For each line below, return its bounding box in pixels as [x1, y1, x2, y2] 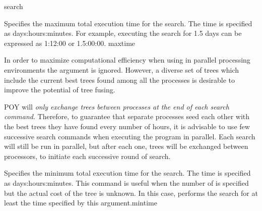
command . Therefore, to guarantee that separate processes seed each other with [4, 111, 250, 122]
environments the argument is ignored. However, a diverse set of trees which [4, 64, 239, 75]
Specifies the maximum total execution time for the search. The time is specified [4, 18, 252, 28]
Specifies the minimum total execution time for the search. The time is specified [4, 168, 251, 178]
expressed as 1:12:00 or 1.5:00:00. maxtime [4, 37, 136, 48]
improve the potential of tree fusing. [4, 84, 115, 95]
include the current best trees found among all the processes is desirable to [4, 74, 235, 85]
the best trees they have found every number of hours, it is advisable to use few [4, 121, 250, 131]
